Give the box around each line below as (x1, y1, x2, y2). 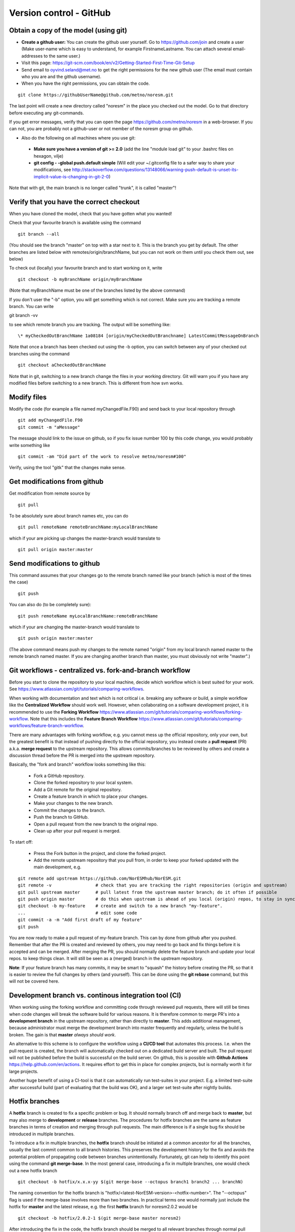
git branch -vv (9, 312, 38, 318)
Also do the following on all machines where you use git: (21, 135, 136, 140)
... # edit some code (18, 910, 137, 916)
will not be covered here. (9, 978, 59, 984)
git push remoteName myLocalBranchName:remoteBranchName (18, 613, 158, 618)
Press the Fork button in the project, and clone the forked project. (33, 850, 167, 856)
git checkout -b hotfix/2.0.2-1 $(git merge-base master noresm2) (18, 1215, 181, 1221)
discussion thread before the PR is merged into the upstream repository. (9, 752, 155, 758)
